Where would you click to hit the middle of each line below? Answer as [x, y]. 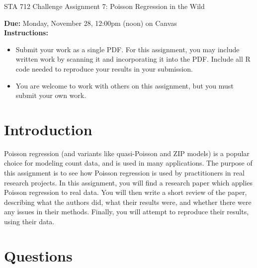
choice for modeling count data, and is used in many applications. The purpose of [128, 163]
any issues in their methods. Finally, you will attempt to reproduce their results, [127, 212]
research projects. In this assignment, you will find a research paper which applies [128, 182]
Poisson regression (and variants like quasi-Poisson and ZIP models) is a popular [127, 153]
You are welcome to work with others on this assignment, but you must [125, 85]
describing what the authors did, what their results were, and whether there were [128, 202]
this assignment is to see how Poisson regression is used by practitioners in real [124, 173]
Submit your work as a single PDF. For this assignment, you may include [128, 49]
